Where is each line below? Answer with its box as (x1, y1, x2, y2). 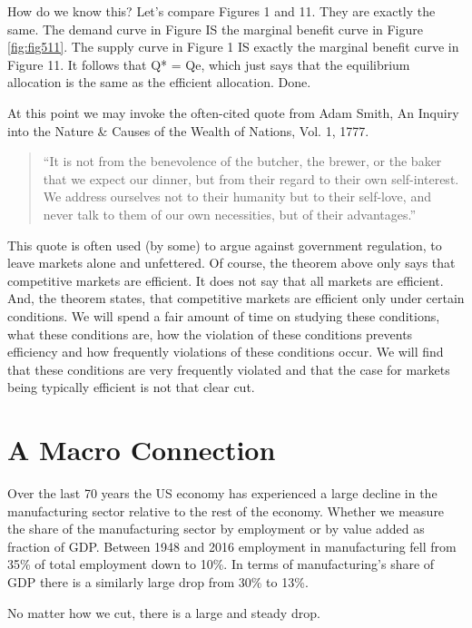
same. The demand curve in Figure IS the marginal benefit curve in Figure (7, 19, 423, 38)
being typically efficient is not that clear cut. (7, 378, 255, 397)
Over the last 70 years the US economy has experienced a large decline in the (7, 484, 438, 502)
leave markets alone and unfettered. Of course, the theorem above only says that (7, 253, 456, 272)
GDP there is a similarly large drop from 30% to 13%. (7, 572, 309, 591)
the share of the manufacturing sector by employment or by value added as (7, 519, 425, 538)
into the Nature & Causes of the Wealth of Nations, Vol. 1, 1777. (7, 121, 369, 140)
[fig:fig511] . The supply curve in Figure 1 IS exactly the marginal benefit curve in (7, 37, 459, 56)
